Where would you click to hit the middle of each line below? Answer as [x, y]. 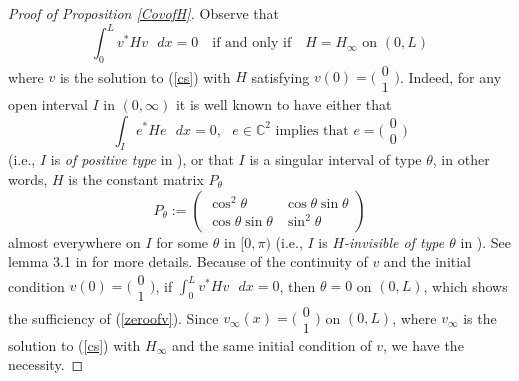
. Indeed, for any [450, 76]
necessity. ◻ [46, 364]
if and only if [252, 43]
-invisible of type [394, 241]
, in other [461, 159]
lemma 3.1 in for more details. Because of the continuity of [188, 261]
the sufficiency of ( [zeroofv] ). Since [113, 317]
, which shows [465, 285]
